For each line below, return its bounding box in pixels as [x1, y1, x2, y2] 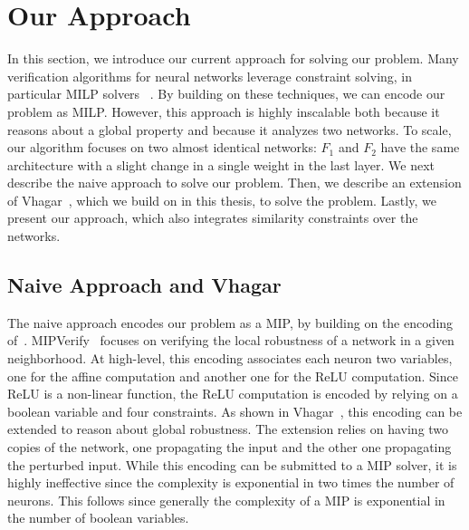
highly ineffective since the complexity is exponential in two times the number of [7, 473, 455, 492]
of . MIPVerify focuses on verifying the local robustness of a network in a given [7, 331, 455, 350]
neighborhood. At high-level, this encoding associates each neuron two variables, [7, 349, 453, 368]
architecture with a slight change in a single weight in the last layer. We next [7, 155, 435, 174]
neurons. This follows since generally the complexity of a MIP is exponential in [7, 490, 445, 509]
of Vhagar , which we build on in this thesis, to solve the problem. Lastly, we [7, 190, 436, 209]
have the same [380, 138, 460, 157]
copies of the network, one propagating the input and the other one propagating [7, 438, 452, 457]
